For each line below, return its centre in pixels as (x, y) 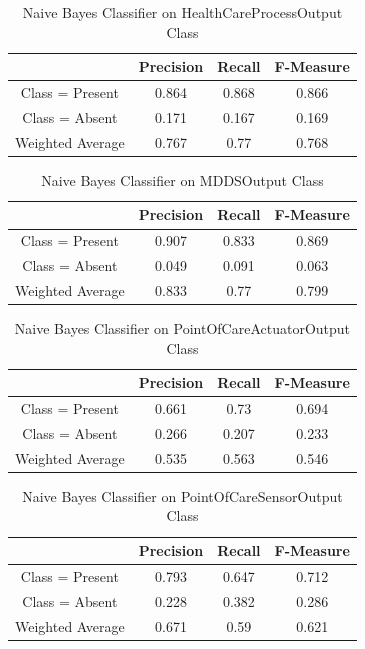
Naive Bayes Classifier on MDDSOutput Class (182, 179)
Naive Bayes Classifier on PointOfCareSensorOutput (182, 495)
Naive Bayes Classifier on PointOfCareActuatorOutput (182, 328)
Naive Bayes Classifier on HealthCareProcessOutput (182, 12)
